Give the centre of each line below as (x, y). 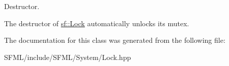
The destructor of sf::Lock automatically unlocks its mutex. (97, 23)
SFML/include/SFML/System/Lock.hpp (68, 57)
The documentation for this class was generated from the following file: (115, 40)
